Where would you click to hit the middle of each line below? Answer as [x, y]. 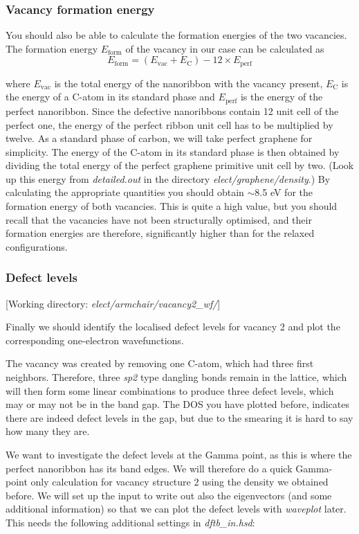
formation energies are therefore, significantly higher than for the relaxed [160, 233]
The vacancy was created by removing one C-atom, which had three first [160, 363]
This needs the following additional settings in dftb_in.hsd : [130, 522]
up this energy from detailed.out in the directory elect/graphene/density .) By [168, 178]
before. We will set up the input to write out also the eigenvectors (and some [169, 495]
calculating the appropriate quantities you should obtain [125, 192]
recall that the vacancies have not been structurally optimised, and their [159, 219]
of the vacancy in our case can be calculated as [225, 48]
